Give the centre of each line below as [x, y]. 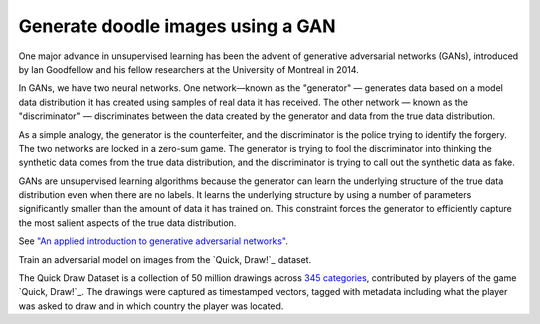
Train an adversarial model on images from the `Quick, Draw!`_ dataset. [165, 259]
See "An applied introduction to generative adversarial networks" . [153, 241]
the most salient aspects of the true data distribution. [127, 222]
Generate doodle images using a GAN [177, 26]
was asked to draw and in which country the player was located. [151, 306]
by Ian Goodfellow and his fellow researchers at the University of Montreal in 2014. [188, 69]
